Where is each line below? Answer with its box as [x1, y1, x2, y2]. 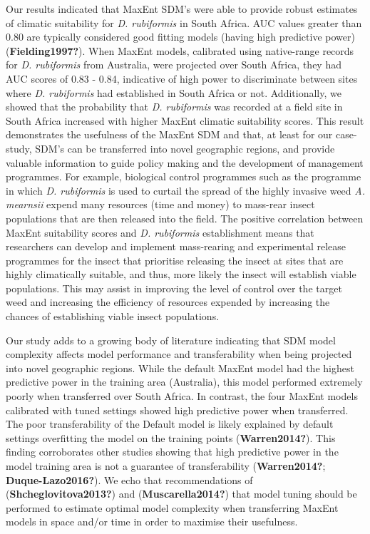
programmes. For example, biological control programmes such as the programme [6, 169, 361, 184]
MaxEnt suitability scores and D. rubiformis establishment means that [6, 225, 314, 240]
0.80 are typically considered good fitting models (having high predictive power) [6, 29, 355, 44]
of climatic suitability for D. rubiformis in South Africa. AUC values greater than [6, 15, 362, 30]
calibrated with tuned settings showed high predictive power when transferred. [6, 402, 349, 417]
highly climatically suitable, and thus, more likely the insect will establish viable [6, 267, 356, 282]
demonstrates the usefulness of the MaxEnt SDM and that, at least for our [6, 127, 333, 142]
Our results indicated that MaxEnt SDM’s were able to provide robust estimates [6, 1, 358, 16]
